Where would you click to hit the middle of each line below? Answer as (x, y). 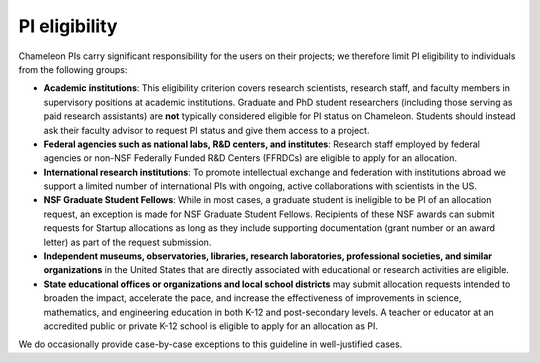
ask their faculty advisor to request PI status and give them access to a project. (206, 130)
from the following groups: (73, 69)
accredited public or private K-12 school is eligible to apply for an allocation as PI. (211, 326)
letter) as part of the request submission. (127, 242)
